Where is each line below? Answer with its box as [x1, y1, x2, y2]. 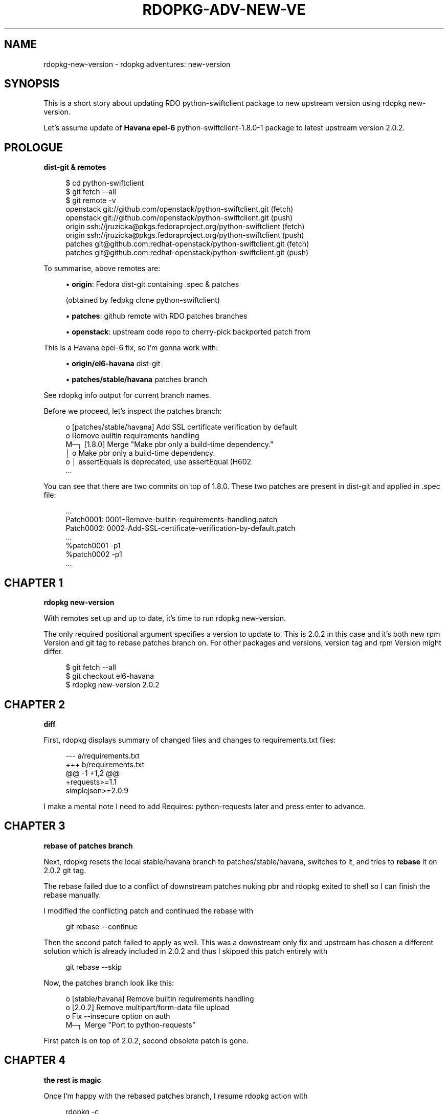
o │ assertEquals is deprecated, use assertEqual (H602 [65, 457, 252, 466]
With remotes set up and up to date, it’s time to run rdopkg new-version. [43, 614, 286, 623]
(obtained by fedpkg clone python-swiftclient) [65, 296, 220, 305]
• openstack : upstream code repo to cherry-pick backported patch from [65, 327, 311, 337]
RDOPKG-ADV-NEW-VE [142, 1, 306, 18]
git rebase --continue [65, 922, 138, 931]
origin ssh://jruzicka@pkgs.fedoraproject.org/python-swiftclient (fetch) [65, 222, 305, 231]
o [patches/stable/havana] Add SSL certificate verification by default [65, 422, 297, 432]
